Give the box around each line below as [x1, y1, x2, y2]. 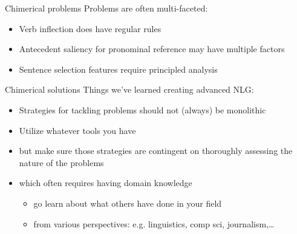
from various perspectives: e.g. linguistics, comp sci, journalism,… [33, 217, 275, 230]
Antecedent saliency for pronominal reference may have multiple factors [19, 42, 285, 55]
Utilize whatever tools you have [19, 124, 136, 136]
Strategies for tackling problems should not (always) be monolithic [19, 103, 266, 116]
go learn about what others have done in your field [33, 196, 222, 209]
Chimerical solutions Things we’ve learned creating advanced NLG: [5, 83, 254, 96]
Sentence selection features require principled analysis [19, 62, 218, 75]
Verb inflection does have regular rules [19, 22, 162, 35]
